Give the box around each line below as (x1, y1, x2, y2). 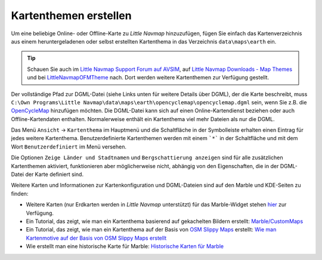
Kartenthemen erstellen (11, 9, 132, 22)
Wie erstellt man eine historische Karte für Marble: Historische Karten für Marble (26, 243, 224, 250)
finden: (11, 190, 29, 197)
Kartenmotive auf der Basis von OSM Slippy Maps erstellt (26, 234, 167, 242)
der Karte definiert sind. (24, 171, 83, 178)
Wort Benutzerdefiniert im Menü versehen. (11, 143, 126, 150)
